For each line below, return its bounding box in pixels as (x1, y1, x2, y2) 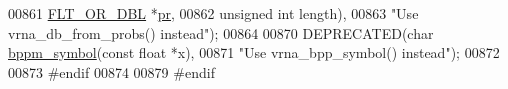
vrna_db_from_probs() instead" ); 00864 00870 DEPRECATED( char (8, 22, 434, 43)
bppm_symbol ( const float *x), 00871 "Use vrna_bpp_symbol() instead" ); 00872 (8, 42, 500, 63)
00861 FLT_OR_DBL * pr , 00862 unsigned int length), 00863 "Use (8, 3, 419, 23)
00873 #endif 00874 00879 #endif (8, 61, 215, 82)
